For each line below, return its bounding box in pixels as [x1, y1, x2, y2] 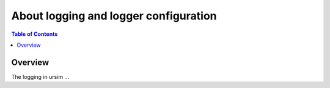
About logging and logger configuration [11, 9, 217, 22]
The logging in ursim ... [11, 73, 70, 80]
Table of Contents [11, 30, 58, 38]
